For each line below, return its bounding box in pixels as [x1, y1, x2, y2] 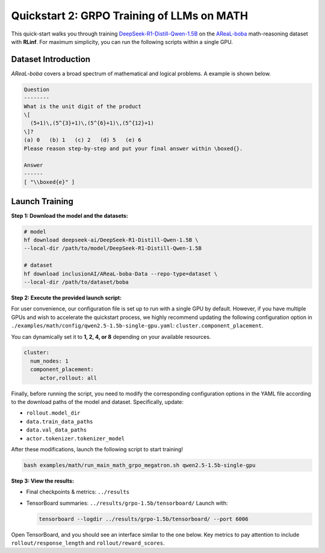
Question [23, 86, 50, 93]
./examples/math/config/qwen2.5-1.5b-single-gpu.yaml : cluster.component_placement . [11, 322, 264, 329]
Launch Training [11, 196, 73, 206]
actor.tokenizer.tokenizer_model [26, 435, 125, 442]
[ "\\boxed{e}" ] [23, 179, 75, 186]
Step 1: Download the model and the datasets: [11, 212, 129, 219]
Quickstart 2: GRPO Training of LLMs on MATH [11, 9, 249, 22]
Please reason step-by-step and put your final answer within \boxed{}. [23, 145, 243, 152]
